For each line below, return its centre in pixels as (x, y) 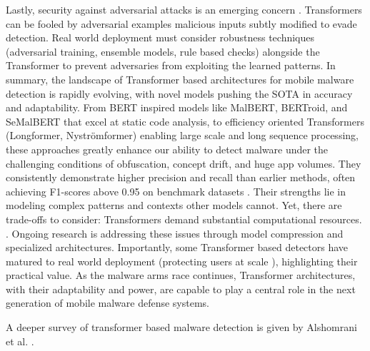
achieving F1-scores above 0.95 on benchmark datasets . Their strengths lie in (176, 191)
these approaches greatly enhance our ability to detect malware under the (167, 149)
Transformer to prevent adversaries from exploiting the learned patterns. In (171, 65)
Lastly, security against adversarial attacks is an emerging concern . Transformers (184, 9)
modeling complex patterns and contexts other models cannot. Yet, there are (174, 205)
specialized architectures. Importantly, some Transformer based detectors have (177, 247)
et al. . (20, 341)
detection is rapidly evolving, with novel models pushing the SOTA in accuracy (179, 93)
